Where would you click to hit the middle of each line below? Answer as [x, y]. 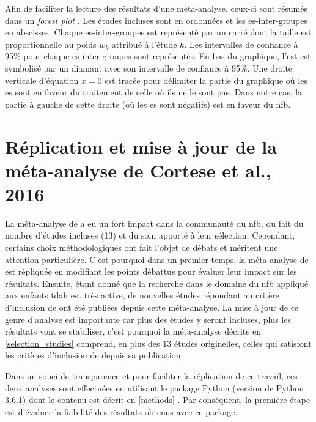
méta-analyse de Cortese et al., [138, 170]
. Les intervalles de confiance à [241, 44]
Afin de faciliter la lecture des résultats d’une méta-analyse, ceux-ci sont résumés [156, 8]
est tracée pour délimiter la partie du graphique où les [206, 80]
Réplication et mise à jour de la [141, 146]
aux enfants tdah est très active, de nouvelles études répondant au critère [142, 295]
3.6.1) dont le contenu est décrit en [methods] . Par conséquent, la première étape [158, 400]
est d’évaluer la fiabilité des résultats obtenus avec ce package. [121, 411]
